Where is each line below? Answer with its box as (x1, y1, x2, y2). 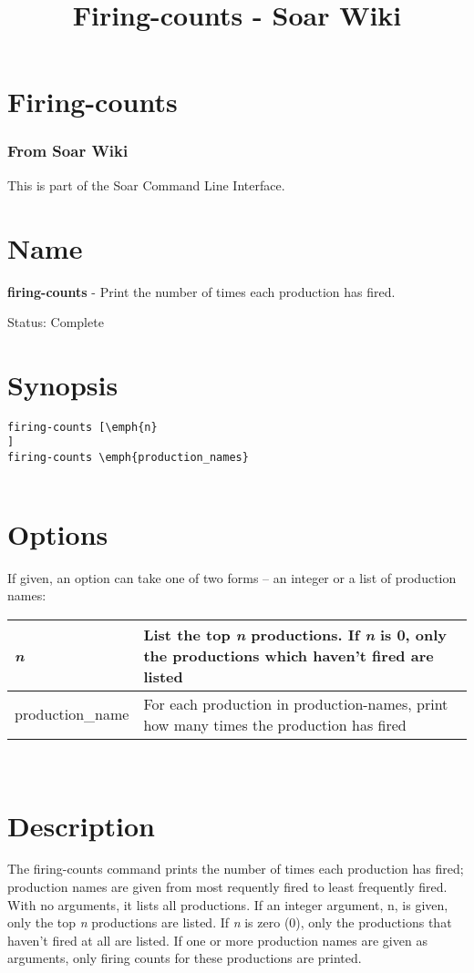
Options (7, 515, 108, 552)
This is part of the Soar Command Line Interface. (7, 175, 285, 194)
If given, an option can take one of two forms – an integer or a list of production (7, 568, 457, 587)
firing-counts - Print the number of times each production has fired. (7, 282, 396, 301)
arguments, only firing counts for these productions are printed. (7, 948, 362, 968)
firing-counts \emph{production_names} (7, 451, 249, 465)
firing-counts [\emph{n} (7, 420, 158, 434)
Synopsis (7, 365, 118, 403)
